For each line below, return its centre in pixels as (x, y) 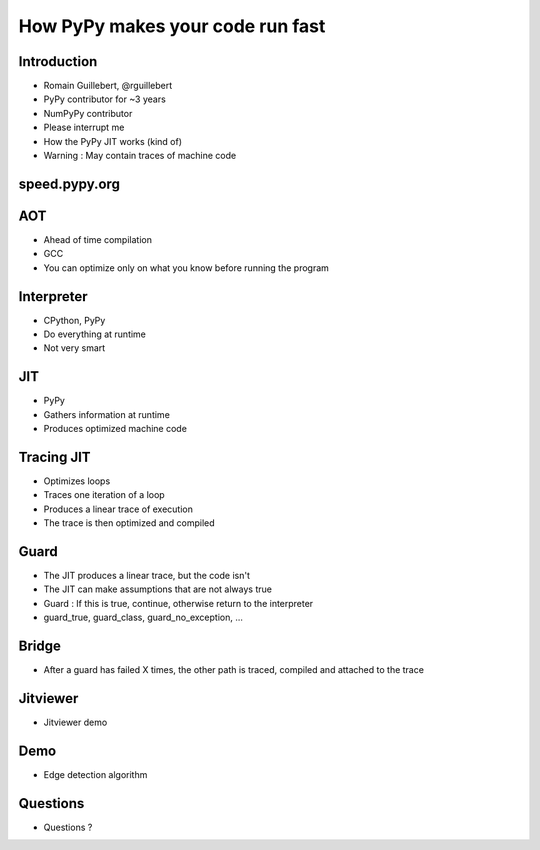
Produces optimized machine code (115, 429)
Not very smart (74, 348)
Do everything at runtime (95, 334)
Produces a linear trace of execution (118, 509)
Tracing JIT (54, 456)
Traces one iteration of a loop (104, 495)
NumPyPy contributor (88, 113)
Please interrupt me (84, 127)
